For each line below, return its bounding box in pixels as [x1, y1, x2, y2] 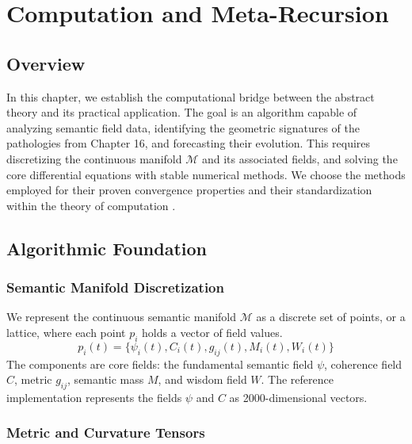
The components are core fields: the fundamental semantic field [6, 355, 314, 372]
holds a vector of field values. [142, 323, 283, 340]
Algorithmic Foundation [6, 235, 207, 260]
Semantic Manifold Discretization [6, 277, 224, 297]
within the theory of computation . [6, 197, 176, 213]
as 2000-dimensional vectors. [229, 388, 368, 405]
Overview [6, 51, 86, 75]
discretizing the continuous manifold [6, 150, 182, 166]
